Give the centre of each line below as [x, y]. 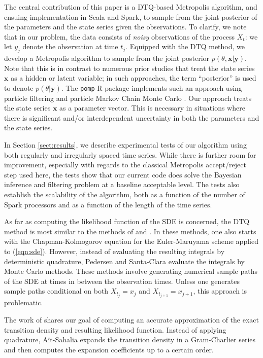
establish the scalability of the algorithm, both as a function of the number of [125, 194]
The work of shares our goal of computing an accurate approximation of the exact [132, 319]
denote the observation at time [70, 46]
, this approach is [220, 291]
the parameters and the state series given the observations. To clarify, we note [125, 27]
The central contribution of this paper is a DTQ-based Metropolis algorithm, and [131, 7]
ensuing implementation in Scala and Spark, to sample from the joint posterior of [131, 16]
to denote [19, 87]
